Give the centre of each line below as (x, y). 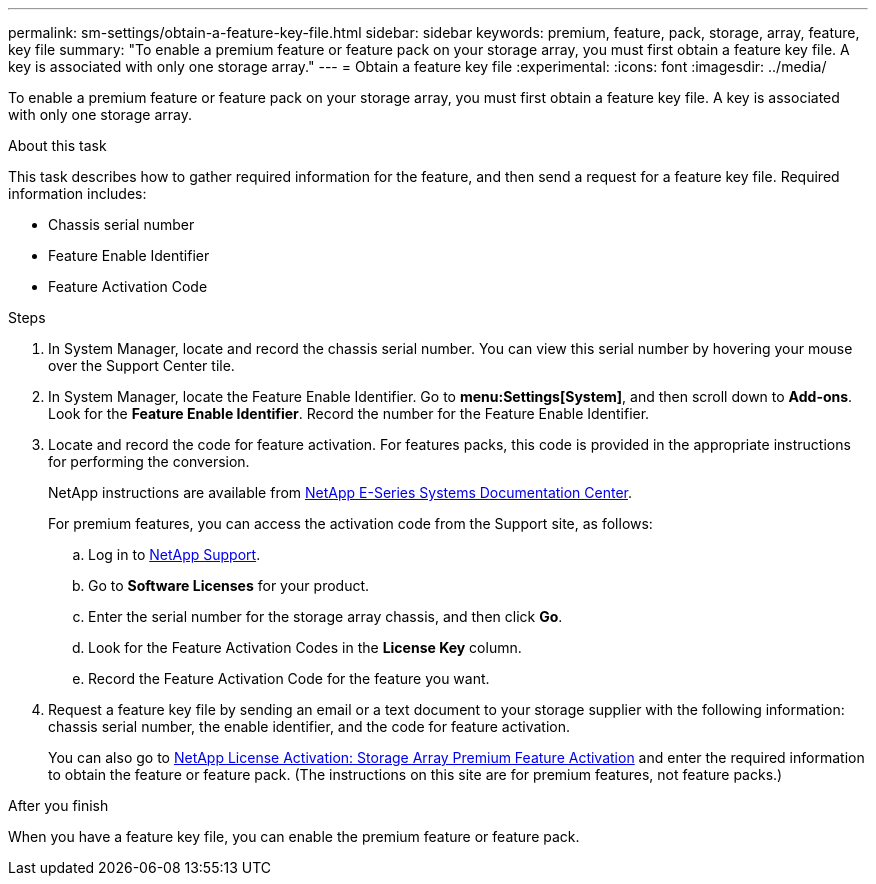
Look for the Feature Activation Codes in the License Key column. (305, 647)
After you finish (58, 805)
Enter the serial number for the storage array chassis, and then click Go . (325, 616)
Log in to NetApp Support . (174, 554)
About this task (57, 145)
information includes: (77, 193)
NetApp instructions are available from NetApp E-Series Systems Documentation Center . (340, 492)
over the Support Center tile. (141, 365)
